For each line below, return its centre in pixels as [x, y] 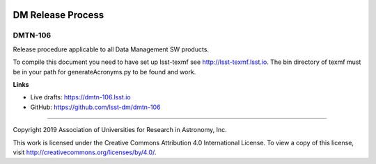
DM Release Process [58, 15]
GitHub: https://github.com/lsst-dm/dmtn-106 [95, 107]
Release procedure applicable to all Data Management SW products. [111, 49]
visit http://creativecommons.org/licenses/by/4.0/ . [85, 152]
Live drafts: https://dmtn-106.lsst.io [81, 97]
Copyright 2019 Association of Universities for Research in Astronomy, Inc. [120, 130]
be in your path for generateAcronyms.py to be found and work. [104, 72]
